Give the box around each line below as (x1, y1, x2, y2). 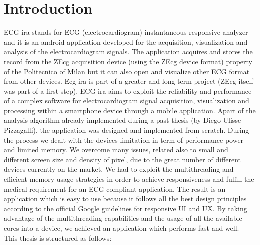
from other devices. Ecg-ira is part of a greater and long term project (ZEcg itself (4, 76, 253, 86)
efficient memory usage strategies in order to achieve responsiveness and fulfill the (4, 174, 254, 184)
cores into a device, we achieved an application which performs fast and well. (4, 223, 239, 233)
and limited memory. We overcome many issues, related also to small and (4, 144, 228, 155)
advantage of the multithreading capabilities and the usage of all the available (4, 213, 242, 223)
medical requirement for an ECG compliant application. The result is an (4, 183, 226, 194)
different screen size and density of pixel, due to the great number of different (4, 154, 241, 164)
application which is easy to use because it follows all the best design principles (4, 193, 247, 204)
